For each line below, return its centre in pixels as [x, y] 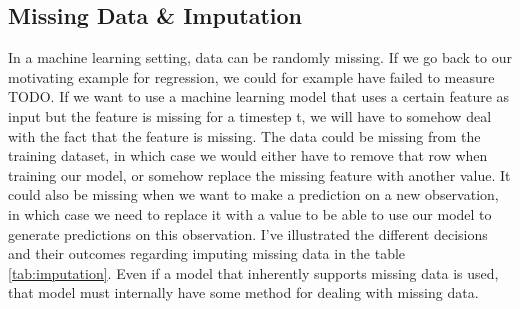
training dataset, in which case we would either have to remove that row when [248, 155]
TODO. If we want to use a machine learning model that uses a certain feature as [259, 96]
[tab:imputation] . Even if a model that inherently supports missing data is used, [253, 272]
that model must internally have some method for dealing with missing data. [243, 292]
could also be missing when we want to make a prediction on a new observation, [253, 194]
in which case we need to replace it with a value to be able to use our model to [250, 213]
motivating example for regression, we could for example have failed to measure [251, 76]
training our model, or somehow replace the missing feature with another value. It [259, 174]
